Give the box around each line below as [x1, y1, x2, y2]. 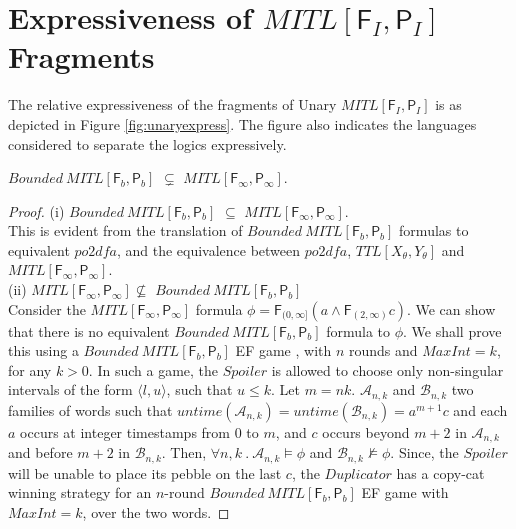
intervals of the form [8, 379, 133, 400]
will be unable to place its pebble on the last [8, 462, 282, 483]
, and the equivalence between [116, 239, 301, 260]
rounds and [349, 340, 418, 361]
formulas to [399, 220, 469, 241]
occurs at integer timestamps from [20, 421, 230, 442]
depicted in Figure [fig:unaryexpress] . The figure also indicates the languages [8, 113, 477, 134]
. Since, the [390, 442, 459, 463]
